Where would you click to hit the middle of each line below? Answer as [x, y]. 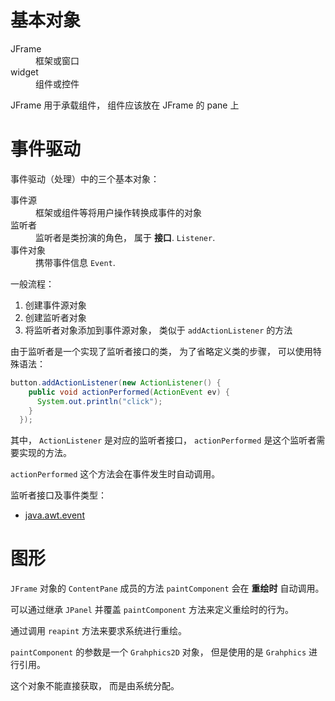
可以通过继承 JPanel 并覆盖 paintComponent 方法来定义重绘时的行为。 [152, 610]
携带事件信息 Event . [75, 262]
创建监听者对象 [55, 317]
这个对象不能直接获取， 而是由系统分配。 [95, 686]
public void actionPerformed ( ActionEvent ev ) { [129, 392]
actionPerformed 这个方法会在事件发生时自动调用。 [115, 474]
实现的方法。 [45, 453]
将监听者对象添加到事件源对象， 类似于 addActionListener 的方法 [158, 330]
